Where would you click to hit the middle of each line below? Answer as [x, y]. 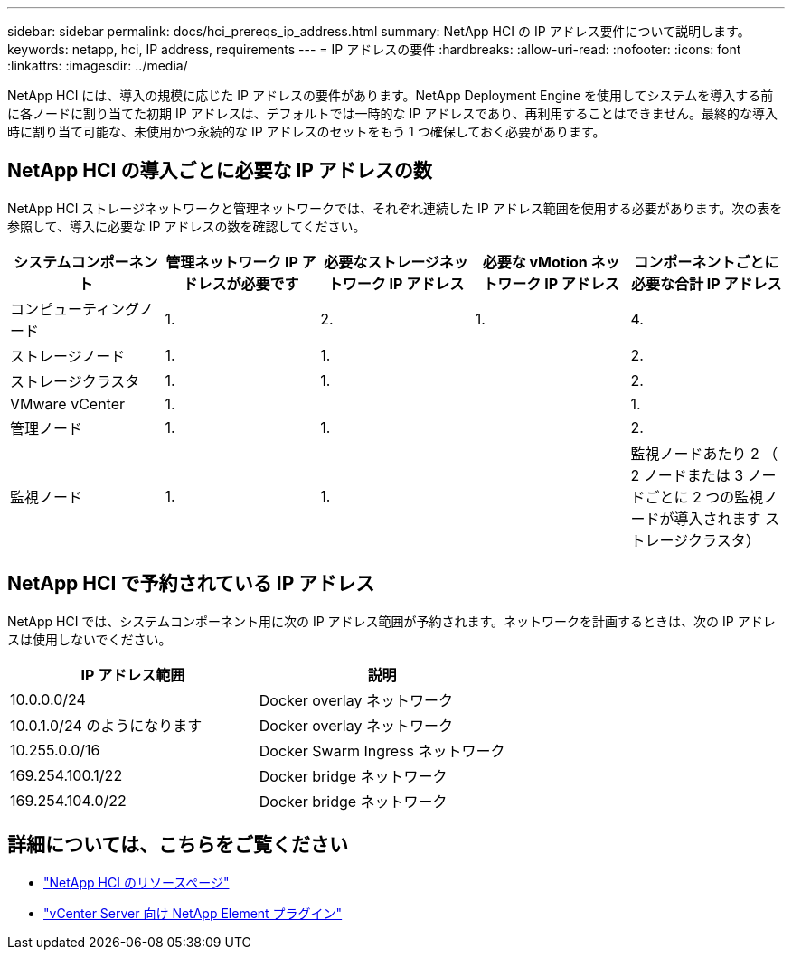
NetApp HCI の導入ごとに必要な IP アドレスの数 [220, 171]
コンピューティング [75, 309]
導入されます [717, 518]
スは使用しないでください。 [90, 639]
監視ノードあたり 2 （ [704, 453]
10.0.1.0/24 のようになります [106, 725]
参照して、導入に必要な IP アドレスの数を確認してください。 [187, 226]
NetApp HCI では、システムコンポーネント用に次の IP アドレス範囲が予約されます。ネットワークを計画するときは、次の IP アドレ [391, 621]
